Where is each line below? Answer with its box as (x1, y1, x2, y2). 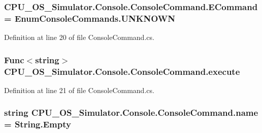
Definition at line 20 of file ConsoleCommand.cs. (4, 32, 154, 42)
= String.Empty (4, 118, 71, 130)
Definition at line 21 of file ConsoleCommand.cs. (4, 84, 154, 95)
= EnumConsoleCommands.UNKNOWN (4, 12, 175, 24)
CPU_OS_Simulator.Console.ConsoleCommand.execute (4, 65, 240, 77)
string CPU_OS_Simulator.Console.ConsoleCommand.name (4, 106, 258, 119)
